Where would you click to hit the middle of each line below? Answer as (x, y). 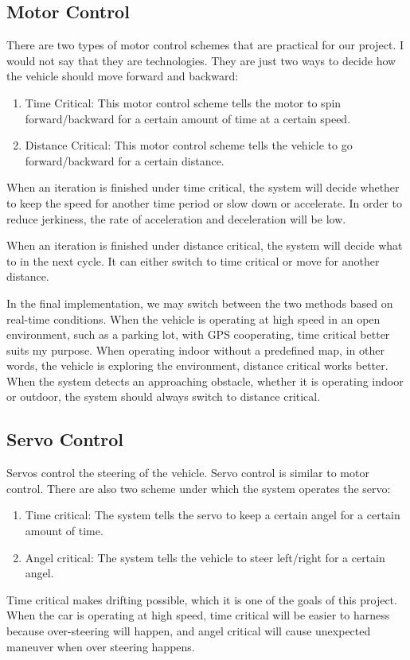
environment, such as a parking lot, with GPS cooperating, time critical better (198, 334)
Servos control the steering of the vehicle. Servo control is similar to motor (188, 473)
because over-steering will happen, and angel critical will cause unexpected (189, 631)
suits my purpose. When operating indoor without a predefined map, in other (195, 349)
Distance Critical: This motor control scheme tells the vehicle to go (189, 145)
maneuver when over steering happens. (101, 646)
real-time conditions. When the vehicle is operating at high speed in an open (193, 318)
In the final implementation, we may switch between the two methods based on (200, 303)
